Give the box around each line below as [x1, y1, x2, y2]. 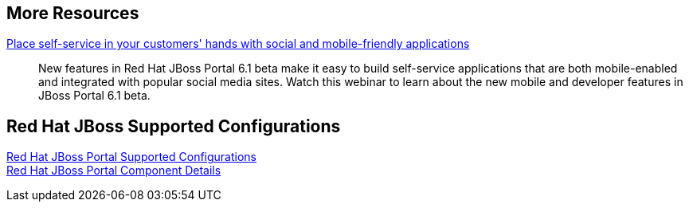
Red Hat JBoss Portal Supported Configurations [6, 150, 257, 164]
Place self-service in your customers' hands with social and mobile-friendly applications [6, 37, 470, 51]
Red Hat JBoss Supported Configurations [6, 116, 341, 136]
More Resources [6, 3, 139, 23]
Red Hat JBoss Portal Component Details [6, 163, 221, 178]
